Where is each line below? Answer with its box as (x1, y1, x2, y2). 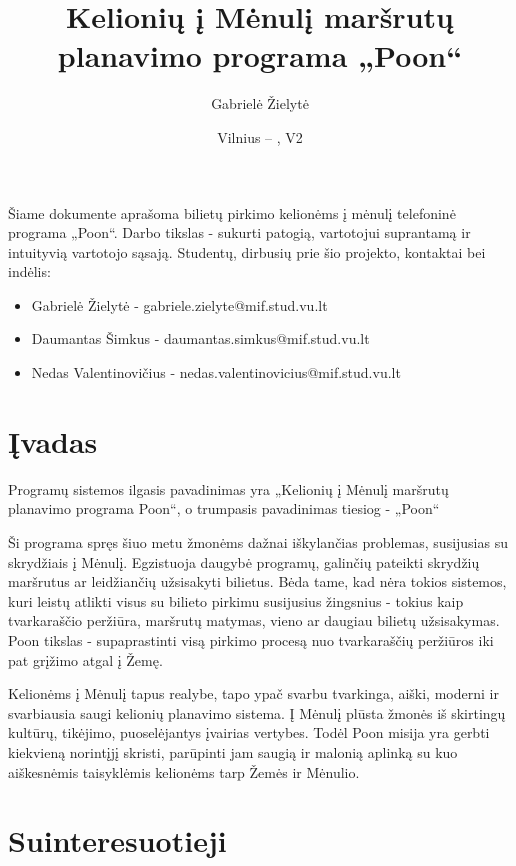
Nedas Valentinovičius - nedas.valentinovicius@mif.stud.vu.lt (31, 362, 401, 383)
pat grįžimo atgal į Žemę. (8, 649, 163, 670)
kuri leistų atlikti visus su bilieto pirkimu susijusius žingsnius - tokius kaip (8, 590, 464, 611)
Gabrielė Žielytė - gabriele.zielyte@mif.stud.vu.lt (31, 294, 328, 315)
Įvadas (8, 420, 98, 461)
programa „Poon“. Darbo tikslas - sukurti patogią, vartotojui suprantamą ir (8, 222, 471, 243)
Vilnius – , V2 (217, 126, 303, 147)
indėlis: (8, 261, 51, 282)
